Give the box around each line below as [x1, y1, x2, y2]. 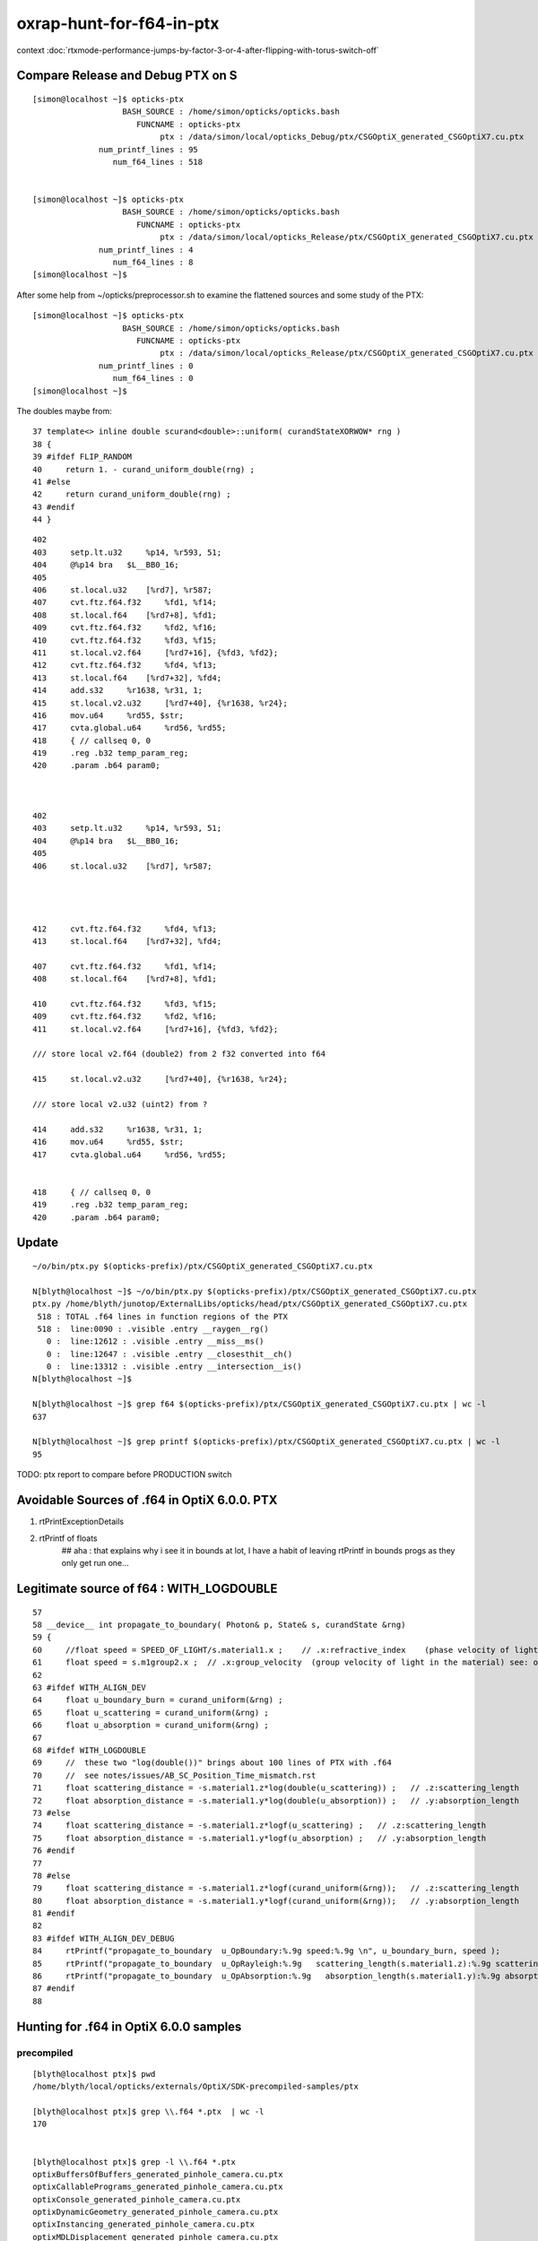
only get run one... [61, 1558, 129, 1569]
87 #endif [32, 1984, 75, 1994]
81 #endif [32, 1908, 75, 1918]
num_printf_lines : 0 [99, 360, 194, 371]
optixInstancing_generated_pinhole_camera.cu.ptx [32, 2219, 256, 2229]
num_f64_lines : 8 [112, 257, 194, 268]
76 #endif [32, 1846, 75, 1856]
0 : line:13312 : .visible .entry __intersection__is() [46, 1362, 302, 1371]
